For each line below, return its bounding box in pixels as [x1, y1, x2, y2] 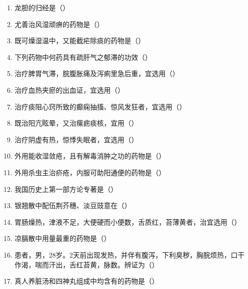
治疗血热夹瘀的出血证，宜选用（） [14, 84, 124, 95]
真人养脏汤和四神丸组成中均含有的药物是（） [14, 276, 159, 286]
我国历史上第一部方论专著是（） [14, 184, 118, 194]
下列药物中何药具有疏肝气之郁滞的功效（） [14, 52, 152, 62]
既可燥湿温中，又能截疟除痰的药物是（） [14, 35, 145, 46]
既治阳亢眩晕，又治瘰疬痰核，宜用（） [14, 118, 138, 128]
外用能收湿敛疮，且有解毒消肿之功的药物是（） [14, 151, 166, 161]
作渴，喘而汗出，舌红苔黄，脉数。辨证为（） [14, 259, 159, 269]
